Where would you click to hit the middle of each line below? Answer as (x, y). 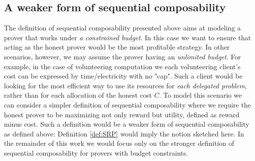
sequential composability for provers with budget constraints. (96, 152)
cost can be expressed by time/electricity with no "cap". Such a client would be (123, 76)
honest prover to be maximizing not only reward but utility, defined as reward (122, 114)
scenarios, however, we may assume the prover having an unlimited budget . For (123, 56)
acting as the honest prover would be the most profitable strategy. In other (117, 47)
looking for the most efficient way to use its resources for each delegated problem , (126, 85)
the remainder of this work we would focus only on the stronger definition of (119, 143)
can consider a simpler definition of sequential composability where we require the (127, 104)
